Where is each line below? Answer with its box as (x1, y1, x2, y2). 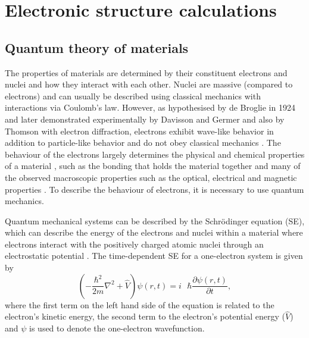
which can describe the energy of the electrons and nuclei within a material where (5, 226, 303, 239)
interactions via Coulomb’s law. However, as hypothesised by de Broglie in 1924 (5, 101, 295, 114)
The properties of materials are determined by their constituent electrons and (5, 66, 288, 79)
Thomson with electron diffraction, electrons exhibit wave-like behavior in (5, 124, 274, 137)
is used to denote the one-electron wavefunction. (29, 322, 205, 334)
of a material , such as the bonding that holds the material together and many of (5, 159, 301, 172)
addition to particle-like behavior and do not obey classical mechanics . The (5, 136, 281, 149)
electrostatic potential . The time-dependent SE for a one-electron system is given (5, 249, 303, 262)
